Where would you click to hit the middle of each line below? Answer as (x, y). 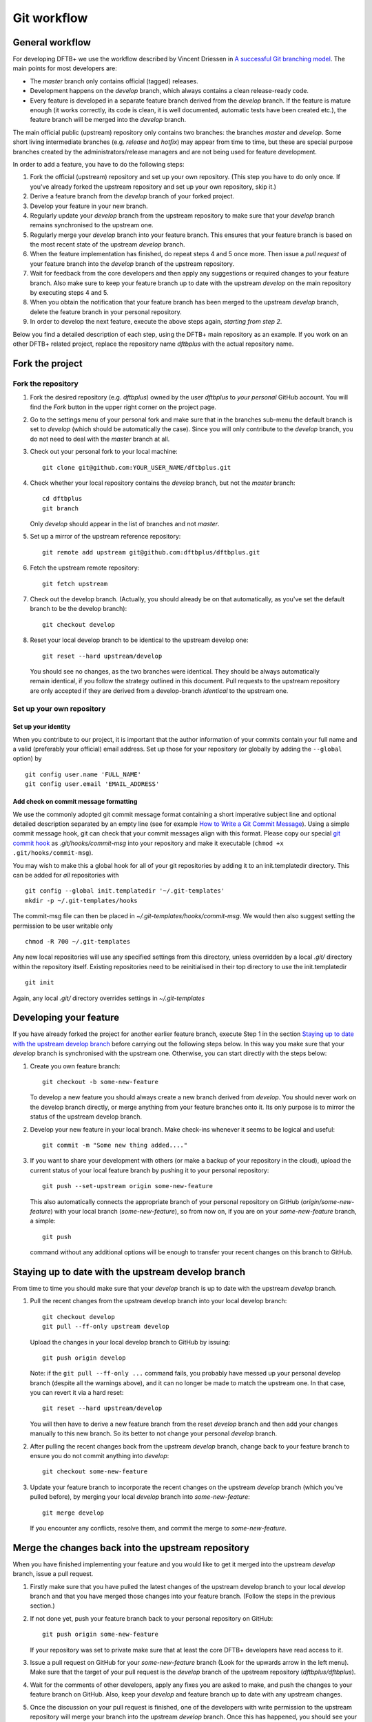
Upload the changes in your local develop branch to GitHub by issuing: (130, 1342)
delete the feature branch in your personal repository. (106, 312)
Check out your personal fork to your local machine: (104, 452)
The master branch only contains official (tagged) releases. (114, 81)
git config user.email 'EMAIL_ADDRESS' (92, 784)
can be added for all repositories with (66, 875)
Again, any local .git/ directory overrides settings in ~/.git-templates (109, 998)
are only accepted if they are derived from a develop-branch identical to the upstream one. (159, 691)
